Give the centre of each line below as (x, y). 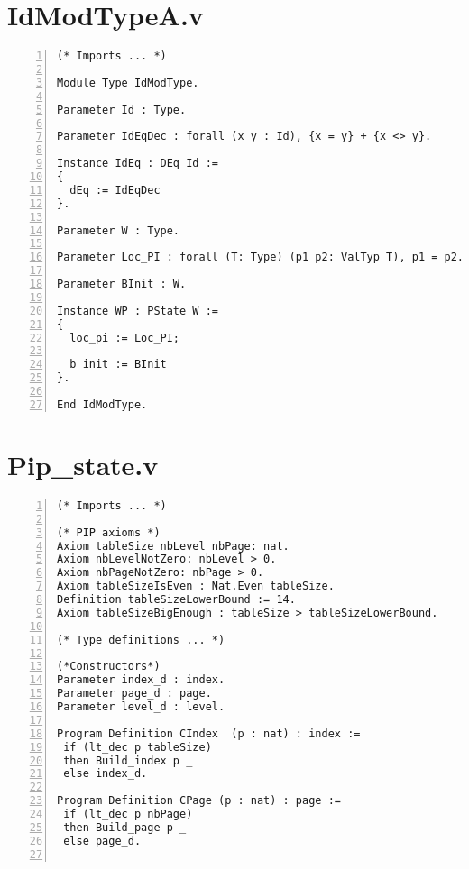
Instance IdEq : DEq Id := (138, 164)
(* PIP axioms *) (109, 532)
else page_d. (102, 841)
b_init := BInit (118, 365)
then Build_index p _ (128, 760)
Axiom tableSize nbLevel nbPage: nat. (173, 546)
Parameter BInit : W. (122, 284)
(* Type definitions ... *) (141, 640)
